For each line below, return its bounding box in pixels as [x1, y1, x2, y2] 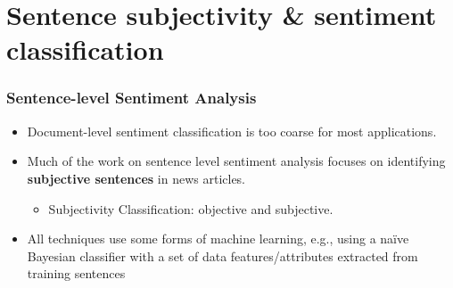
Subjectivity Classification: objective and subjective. [48, 199, 334, 218]
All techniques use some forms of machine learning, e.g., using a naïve [27, 229, 409, 248]
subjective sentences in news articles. [27, 169, 245, 187]
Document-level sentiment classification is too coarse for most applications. [27, 121, 437, 140]
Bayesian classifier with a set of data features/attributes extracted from [27, 246, 418, 265]
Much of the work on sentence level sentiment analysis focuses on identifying [27, 152, 446, 170]
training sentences [27, 264, 126, 283]
